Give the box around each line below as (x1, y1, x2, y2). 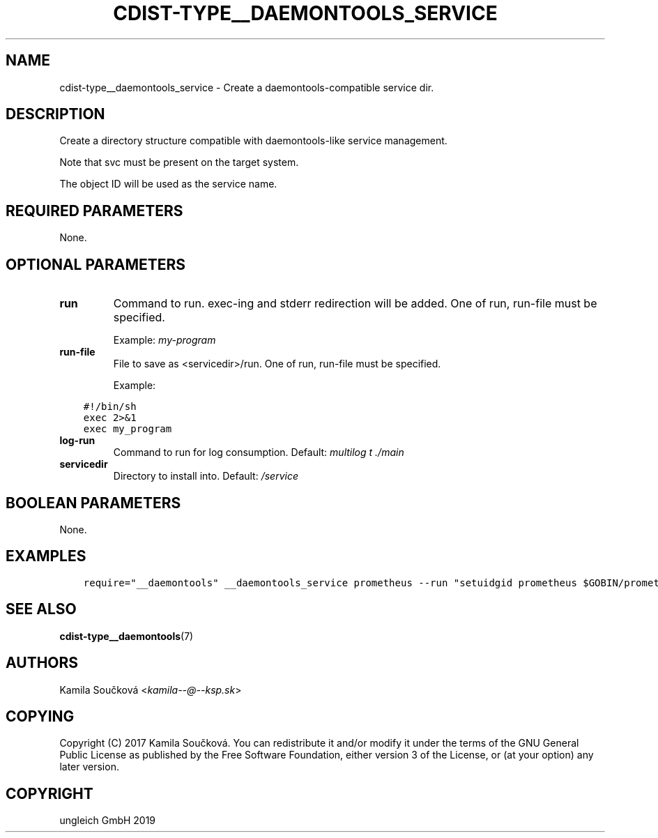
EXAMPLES (6, 547, 86, 565)
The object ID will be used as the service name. (59, 178, 277, 190)
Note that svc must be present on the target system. (59, 156, 299, 169)
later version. (59, 761, 119, 773)
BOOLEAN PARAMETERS (6, 494, 181, 512)
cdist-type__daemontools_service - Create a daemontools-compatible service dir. (59, 81, 434, 93)
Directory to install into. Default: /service (113, 470, 298, 482)
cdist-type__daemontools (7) (59, 630, 194, 642)
